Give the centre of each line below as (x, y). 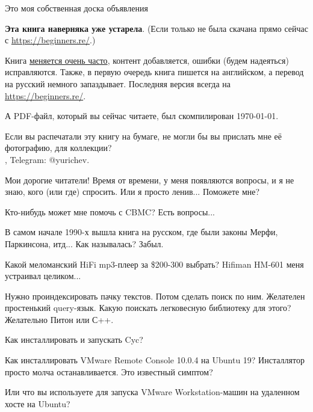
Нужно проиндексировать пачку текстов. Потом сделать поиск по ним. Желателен (155, 296)
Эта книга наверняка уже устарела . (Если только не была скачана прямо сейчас (156, 28)
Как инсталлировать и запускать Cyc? (74, 340)
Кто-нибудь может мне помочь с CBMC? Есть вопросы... (110, 211)
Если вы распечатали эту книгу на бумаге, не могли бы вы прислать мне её (144, 136)
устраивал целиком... (43, 276)
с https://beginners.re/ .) (50, 40)
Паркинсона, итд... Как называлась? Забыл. (84, 243)
